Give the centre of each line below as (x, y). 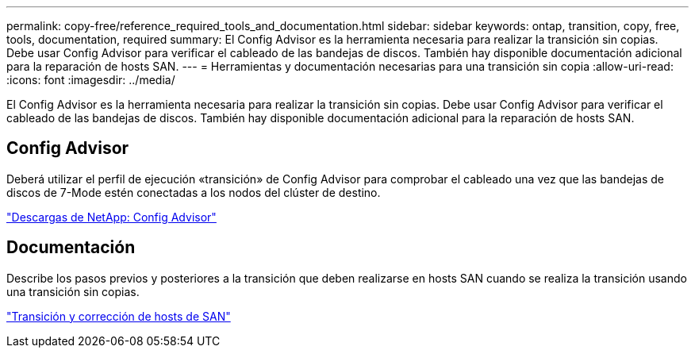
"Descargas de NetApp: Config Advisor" (111, 217)
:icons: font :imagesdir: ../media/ (91, 80)
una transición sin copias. (73, 291)
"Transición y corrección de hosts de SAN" (119, 316)
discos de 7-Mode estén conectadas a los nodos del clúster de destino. (194, 192)
